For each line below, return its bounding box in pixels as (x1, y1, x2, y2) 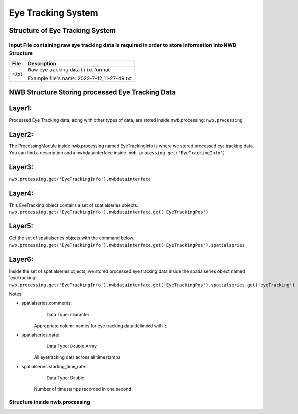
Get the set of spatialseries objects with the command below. (9, 235, 134, 241)
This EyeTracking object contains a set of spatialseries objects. (9, 202, 139, 208)
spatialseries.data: (21, 332, 60, 338)
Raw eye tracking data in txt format (28, 66, 110, 73)
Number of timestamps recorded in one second (34, 386, 132, 392)
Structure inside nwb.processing (9, 399, 90, 406)
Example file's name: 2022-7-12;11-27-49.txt (28, 75, 132, 82)
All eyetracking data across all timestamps (34, 354, 121, 360)
